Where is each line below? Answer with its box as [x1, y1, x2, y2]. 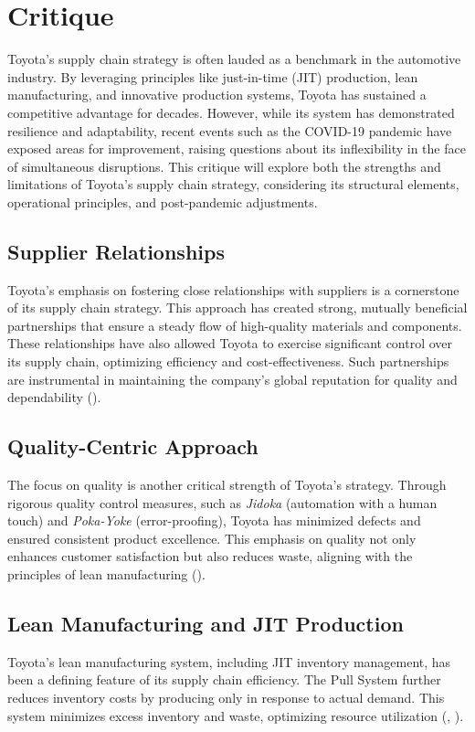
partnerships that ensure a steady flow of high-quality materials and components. [7, 315, 462, 334]
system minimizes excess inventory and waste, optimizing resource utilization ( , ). [7, 705, 464, 725]
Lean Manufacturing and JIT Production [7, 609, 404, 637]
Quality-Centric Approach [7, 432, 259, 461]
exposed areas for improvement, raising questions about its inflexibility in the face [7, 139, 466, 158]
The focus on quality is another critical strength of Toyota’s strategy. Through [7, 475, 447, 494]
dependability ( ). [7, 387, 101, 407]
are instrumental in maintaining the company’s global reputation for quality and [7, 369, 458, 388]
